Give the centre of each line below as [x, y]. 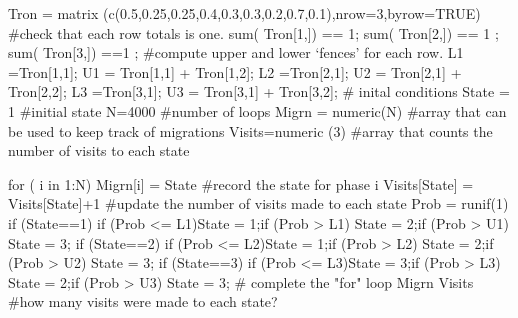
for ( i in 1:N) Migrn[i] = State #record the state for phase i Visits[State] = [241, 183]
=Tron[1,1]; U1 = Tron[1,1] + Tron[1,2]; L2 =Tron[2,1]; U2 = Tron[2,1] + [235, 71]
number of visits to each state [99, 150]
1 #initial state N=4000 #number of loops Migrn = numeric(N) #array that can [257, 110]
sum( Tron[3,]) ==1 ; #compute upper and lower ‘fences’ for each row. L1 [236, 52]
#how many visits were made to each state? [143, 301]
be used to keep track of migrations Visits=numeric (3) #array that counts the [250, 130]
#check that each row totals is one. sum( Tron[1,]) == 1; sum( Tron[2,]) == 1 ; [253, 32]
